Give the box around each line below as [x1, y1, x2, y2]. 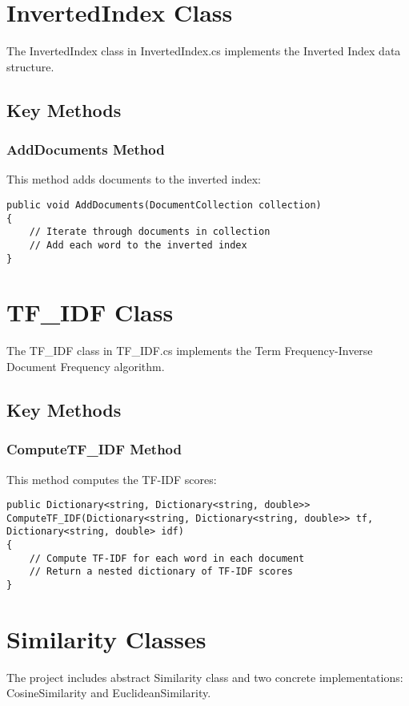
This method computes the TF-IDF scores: [6, 470, 217, 487]
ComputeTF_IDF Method [6, 439, 182, 459]
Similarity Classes [6, 622, 207, 655]
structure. [6, 58, 54, 75]
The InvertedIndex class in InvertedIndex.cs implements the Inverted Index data [6, 42, 401, 59]
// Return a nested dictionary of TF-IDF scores [29, 566, 293, 578]
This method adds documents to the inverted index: [6, 171, 261, 188]
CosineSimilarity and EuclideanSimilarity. [6, 684, 211, 701]
